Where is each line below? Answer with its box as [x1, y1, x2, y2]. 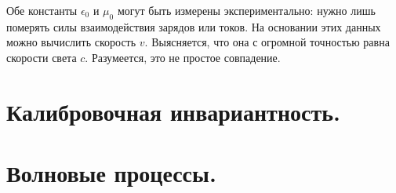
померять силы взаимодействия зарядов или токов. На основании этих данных [6, 18, 381, 35]
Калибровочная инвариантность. [6, 95, 340, 127]
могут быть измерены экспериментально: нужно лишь [117, 2, 376, 18]
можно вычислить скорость [6, 34, 136, 50]
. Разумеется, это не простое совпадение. [85, 49, 281, 65]
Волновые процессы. [6, 157, 216, 189]
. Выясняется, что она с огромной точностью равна [144, 34, 390, 50]
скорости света [6, 49, 77, 65]
